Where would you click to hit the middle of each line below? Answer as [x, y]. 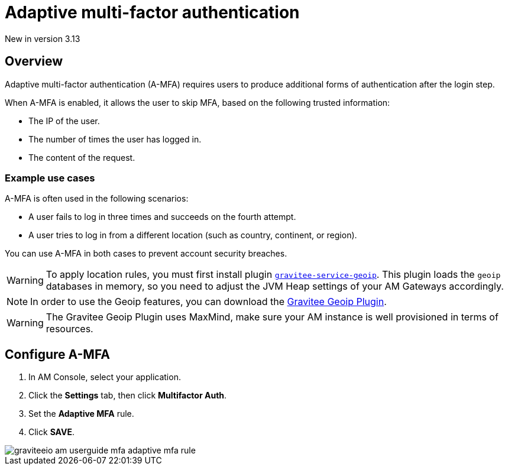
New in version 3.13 [43, 38]
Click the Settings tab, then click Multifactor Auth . [128, 396]
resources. [69, 329]
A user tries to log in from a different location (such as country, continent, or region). [193, 235]
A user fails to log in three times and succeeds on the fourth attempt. [162, 217]
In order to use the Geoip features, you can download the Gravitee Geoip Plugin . [208, 302]
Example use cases [50, 178]
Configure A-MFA [58, 354]
